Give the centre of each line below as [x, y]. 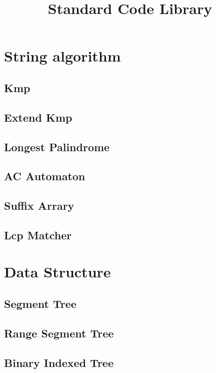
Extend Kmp [38, 117]
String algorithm [62, 56]
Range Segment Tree [59, 333]
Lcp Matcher [38, 235]
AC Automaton [45, 176]
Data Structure [57, 272]
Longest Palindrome [57, 146]
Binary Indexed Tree [59, 362]
